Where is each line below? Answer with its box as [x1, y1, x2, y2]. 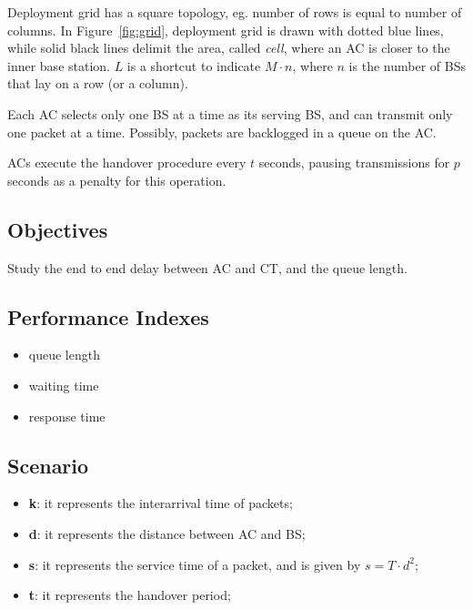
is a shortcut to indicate [126, 56, 261, 75]
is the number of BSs [348, 56, 466, 75]
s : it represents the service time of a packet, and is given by [28, 554, 361, 574]
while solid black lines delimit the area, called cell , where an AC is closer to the [7, 38, 450, 57]
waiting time [28, 375, 99, 394]
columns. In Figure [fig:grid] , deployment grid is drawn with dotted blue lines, [7, 20, 444, 39]
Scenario [7, 451, 89, 479]
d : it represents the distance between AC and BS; [28, 524, 306, 543]
